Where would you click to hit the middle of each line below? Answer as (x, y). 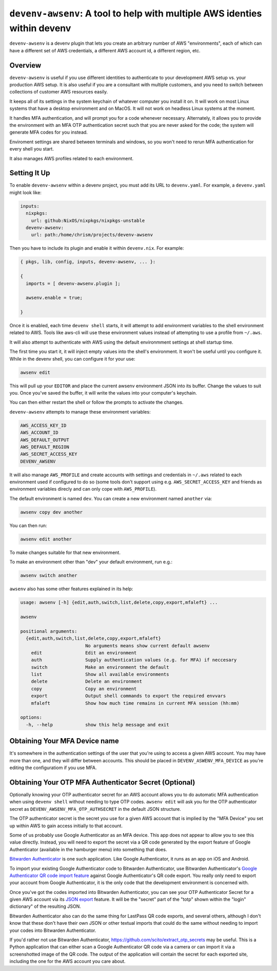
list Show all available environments (100, 675)
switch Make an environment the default (100, 667)
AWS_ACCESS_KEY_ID (43, 425)
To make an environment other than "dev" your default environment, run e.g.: (91, 562)
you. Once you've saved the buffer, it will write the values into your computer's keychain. (103, 393)
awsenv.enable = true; (54, 298)
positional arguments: (49, 631)
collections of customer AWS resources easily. (59, 92)
